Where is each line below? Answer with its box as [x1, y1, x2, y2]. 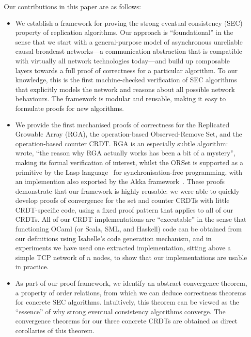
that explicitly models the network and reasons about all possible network [15, 84, 235, 94]
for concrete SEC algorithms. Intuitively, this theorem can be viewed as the [15, 297, 239, 307]
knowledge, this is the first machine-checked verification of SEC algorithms [15, 75, 237, 85]
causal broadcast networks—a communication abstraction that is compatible [15, 46, 242, 56]
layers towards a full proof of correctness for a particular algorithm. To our [15, 65, 238, 75]
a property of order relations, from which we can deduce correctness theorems [15, 287, 246, 297]
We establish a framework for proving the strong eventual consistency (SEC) [15, 17, 243, 28]
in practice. [15, 261, 49, 272]
